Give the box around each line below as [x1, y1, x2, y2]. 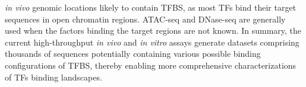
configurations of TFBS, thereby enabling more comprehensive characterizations [5, 59, 296, 71]
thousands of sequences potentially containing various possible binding [5, 47, 261, 60]
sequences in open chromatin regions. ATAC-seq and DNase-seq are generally [5, 12, 286, 25]
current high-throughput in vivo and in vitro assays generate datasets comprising [5, 36, 299, 48]
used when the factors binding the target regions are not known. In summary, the [5, 24, 302, 37]
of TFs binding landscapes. [5, 70, 102, 83]
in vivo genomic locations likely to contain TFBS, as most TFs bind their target [5, 1, 296, 13]
